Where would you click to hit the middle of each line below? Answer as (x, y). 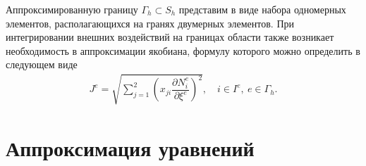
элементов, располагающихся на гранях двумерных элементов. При (150, 23)
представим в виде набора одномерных (262, 9)
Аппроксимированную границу (72, 9)
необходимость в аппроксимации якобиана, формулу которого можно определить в (183, 50)
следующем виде (42, 64)
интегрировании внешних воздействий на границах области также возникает (170, 37)
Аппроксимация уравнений (130, 147)
